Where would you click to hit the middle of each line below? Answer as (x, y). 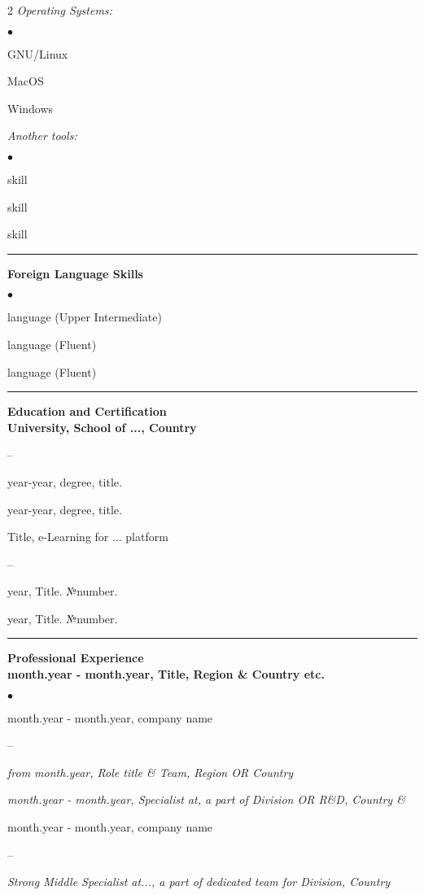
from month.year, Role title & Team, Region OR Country (151, 772)
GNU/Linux (38, 53)
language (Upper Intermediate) (85, 317)
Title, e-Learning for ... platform (88, 537)
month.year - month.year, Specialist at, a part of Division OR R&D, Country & (206, 799)
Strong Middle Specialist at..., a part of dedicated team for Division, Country (199, 882)
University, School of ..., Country (102, 427)
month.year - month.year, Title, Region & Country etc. (166, 674)
